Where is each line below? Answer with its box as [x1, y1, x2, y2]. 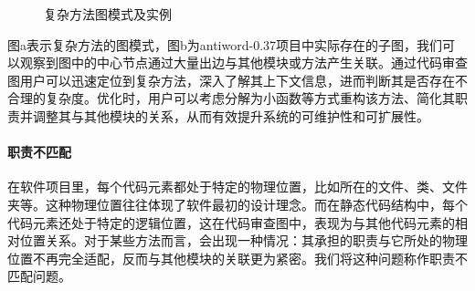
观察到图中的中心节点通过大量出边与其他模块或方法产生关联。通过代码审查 [19, 53, 468, 72]
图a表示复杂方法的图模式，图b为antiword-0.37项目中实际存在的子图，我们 [7, 35, 443, 54]
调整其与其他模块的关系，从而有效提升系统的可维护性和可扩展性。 [32, 106, 429, 125]
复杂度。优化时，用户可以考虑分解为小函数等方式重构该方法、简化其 [45, 88, 455, 108]
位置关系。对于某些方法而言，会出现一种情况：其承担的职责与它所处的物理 [19, 231, 468, 250]
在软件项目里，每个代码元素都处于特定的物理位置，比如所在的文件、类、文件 [7, 177, 468, 196]
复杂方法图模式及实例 [44, 5, 172, 23]
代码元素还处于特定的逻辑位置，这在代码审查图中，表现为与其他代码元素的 [7, 213, 455, 232]
